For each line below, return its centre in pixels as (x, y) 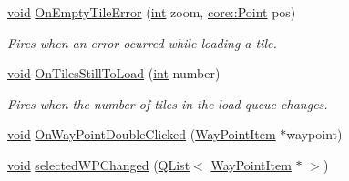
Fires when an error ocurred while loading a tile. (142, 42)
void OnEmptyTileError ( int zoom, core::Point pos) (152, 12)
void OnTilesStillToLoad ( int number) (114, 73)
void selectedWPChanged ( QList (99, 164)
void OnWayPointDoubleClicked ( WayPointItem (142, 134)
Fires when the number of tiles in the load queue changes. (168, 103)
